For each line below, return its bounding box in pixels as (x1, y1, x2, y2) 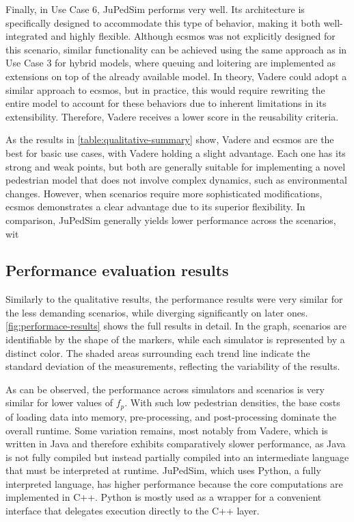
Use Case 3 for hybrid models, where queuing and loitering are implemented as (5, 55, 336, 70)
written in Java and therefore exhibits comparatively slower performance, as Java (5, 436, 346, 451)
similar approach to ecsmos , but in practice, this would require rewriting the (5, 82, 325, 97)
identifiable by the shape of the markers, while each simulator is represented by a (5, 332, 345, 347)
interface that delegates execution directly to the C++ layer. (5, 504, 260, 518)
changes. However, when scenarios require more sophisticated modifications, (5, 186, 323, 200)
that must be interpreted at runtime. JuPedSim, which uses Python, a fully (5, 463, 321, 477)
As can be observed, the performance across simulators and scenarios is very (5, 382, 325, 396)
